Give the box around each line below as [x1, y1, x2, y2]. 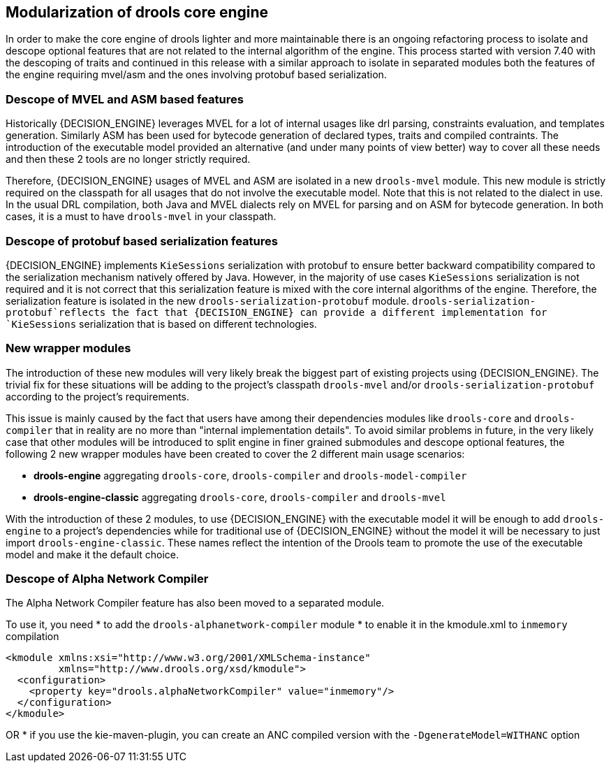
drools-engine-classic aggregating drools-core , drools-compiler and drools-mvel [34, 491, 446, 503]
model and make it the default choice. [6, 548, 179, 560]
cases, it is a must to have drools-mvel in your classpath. [6, 210, 277, 223]
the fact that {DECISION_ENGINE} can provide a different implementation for [111, 306, 547, 318]
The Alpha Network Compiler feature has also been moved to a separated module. [6, 597, 385, 609]
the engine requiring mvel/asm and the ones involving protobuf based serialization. [6, 68, 387, 81]
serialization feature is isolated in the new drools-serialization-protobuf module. [6, 294, 409, 307]
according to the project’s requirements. [6, 390, 190, 403]
